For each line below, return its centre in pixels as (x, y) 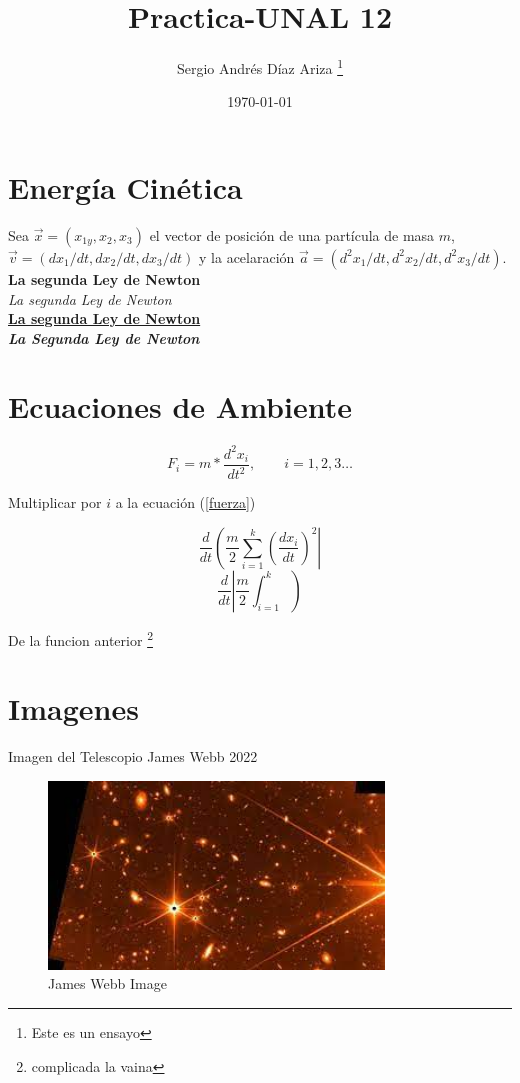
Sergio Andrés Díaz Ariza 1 (260, 66)
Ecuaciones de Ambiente (180, 406)
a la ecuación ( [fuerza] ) (185, 502)
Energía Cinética (125, 186)
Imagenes (73, 708)
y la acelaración (247, 256)
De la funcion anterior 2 (80, 638)
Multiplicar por (55, 502)
